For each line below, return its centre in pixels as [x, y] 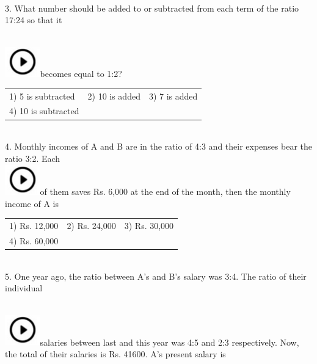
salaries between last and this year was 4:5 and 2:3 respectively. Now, [169, 342]
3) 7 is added [173, 96]
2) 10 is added [114, 96]
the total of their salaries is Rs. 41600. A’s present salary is [115, 354]
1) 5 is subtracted [42, 96]
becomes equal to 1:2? [81, 74]
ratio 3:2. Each [33, 158]
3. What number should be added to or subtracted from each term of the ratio [152, 8]
